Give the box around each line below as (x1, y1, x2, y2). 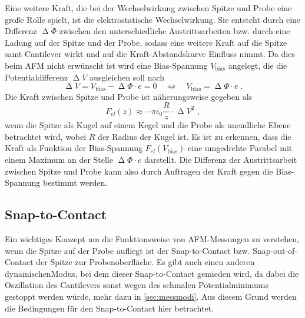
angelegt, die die (228, 59, 287, 71)
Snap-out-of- (253, 244, 298, 256)
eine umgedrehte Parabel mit (188, 142, 293, 154)
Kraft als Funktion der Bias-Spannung (5, 142, 143, 154)
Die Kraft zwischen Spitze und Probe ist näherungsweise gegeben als (5, 90, 253, 102)
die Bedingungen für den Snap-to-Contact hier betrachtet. (5, 302, 214, 314)
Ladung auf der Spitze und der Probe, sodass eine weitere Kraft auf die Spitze (5, 36, 287, 48)
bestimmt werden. (42, 176, 108, 189)
